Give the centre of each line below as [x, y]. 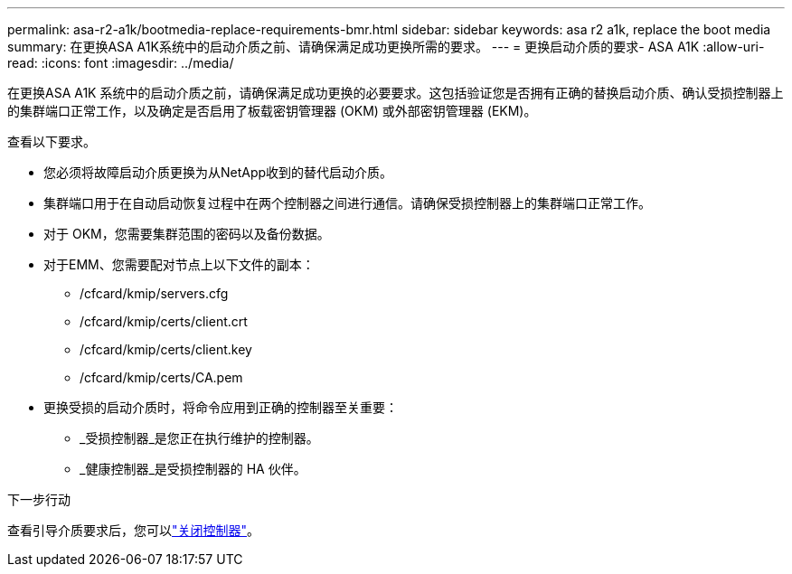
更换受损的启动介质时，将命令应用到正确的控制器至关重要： [221, 407]
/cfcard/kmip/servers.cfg [154, 293]
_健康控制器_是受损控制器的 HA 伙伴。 [193, 469]
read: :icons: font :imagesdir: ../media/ [121, 63]
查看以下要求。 [52, 141]
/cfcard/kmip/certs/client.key [166, 349]
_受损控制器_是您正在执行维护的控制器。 [199, 438]
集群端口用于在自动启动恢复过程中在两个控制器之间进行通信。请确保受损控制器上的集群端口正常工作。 [347, 203]
